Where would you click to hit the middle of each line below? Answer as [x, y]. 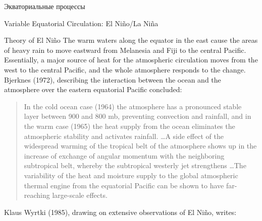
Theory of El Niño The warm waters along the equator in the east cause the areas [131, 40]
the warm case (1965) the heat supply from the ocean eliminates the [129, 126]
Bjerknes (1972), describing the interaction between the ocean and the [113, 79]
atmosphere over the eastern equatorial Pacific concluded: [93, 89]
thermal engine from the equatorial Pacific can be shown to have [124, 185]
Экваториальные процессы [45, 6]
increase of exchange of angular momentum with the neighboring [124, 155]
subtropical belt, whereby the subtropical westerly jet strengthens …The [135, 165]
